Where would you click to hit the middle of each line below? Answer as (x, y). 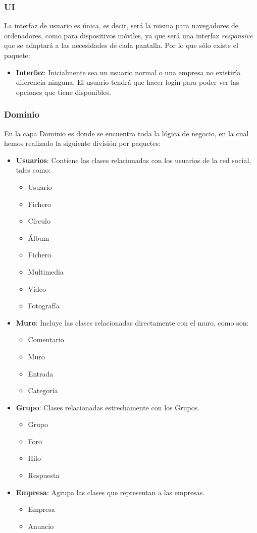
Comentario (46, 339)
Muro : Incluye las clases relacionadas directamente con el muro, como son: (132, 322)
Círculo (39, 221)
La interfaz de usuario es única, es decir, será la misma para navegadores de (121, 25)
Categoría (43, 390)
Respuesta (44, 475)
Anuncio (41, 526)
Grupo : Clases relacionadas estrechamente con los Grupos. (108, 407)
